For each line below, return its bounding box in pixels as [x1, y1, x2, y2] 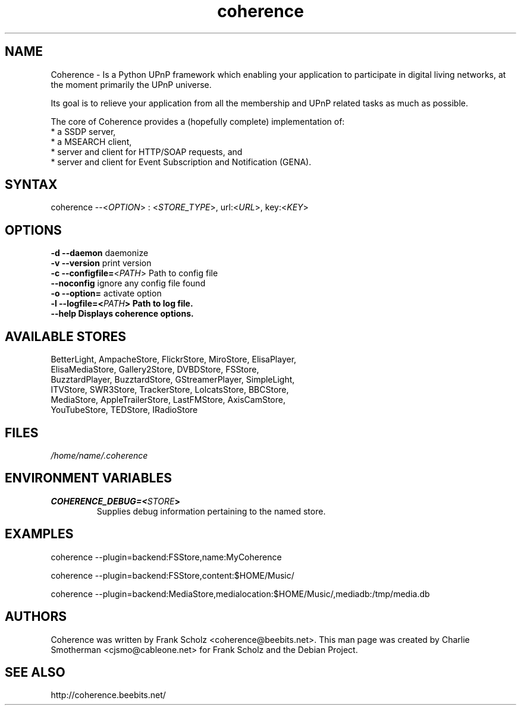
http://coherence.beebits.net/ [51, 690, 166, 700]
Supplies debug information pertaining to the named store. [96, 506, 326, 516]
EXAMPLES [5, 526, 74, 542]
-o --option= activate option [51, 288, 162, 299]
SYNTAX [5, 177, 58, 193]
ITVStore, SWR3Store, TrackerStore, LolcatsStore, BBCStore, [51, 384, 289, 395]
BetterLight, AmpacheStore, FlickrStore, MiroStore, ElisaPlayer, [51, 354, 297, 365]
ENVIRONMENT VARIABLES [5, 471, 172, 486]
